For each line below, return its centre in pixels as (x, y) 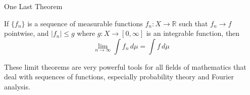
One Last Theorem (33, 6)
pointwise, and (27, 33)
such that (193, 23)
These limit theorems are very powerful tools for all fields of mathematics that (125, 66)
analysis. (17, 86)
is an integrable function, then (193, 33)
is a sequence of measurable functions (85, 23)
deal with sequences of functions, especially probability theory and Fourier (119, 77)
